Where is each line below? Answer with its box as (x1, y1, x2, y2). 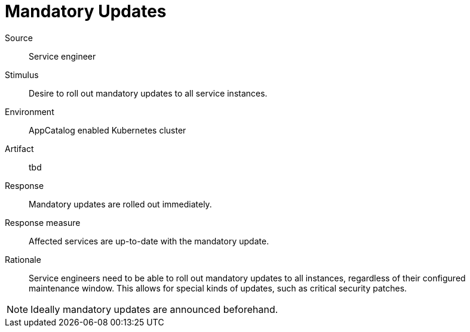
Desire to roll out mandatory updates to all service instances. (29, 88, 268, 98)
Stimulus (5, 69, 39, 80)
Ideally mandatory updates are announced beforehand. (30, 303, 278, 315)
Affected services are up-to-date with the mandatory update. (29, 235, 269, 246)
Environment (5, 106, 54, 117)
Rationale (5, 254, 41, 265)
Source (5, 32, 33, 43)
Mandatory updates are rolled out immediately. (29, 198, 212, 209)
